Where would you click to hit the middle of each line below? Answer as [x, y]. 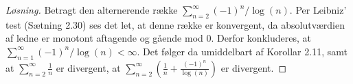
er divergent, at [88, 67]
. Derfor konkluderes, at [261, 38]
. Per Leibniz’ [318, 10]
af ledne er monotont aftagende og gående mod [104, 38]
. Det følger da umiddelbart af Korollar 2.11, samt [242, 51]
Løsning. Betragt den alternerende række [92, 10]
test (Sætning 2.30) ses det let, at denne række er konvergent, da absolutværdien [175, 24]
